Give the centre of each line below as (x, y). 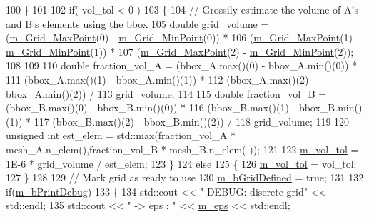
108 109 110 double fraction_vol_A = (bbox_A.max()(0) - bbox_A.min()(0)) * (182, 65)
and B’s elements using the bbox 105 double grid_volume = (137, 23)
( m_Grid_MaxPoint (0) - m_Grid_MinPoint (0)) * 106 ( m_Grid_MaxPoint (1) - (183, 37)
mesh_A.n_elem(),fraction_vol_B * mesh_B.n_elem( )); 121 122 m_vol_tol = (182, 149)
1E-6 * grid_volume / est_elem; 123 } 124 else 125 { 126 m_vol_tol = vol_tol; (181, 163)
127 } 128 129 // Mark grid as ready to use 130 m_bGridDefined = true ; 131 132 (185, 177)
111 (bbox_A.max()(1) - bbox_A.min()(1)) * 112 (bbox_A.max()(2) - (161, 79)
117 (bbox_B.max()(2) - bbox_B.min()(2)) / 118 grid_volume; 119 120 (192, 121)
